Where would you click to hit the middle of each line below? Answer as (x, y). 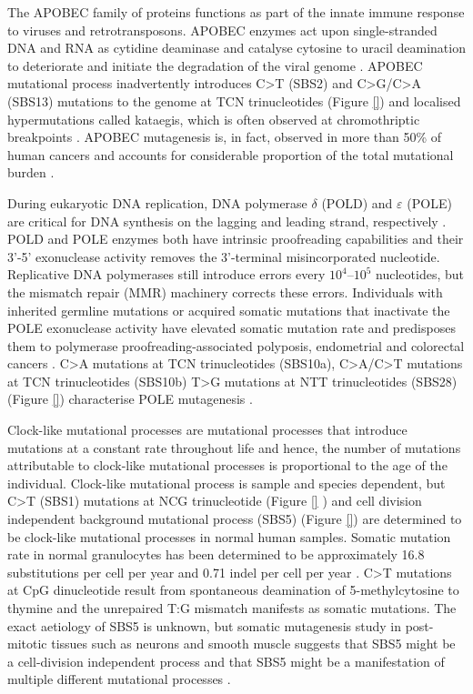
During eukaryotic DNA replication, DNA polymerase (157, 202)
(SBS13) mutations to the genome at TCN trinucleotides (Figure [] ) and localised (234, 101)
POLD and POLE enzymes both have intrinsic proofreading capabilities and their (236, 239)
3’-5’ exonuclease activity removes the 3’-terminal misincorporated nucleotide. (224, 256)
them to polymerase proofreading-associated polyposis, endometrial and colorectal (236, 345)
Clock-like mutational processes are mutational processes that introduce (207, 430)
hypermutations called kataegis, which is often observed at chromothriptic (214, 119)
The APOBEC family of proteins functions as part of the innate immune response (236, 12)
